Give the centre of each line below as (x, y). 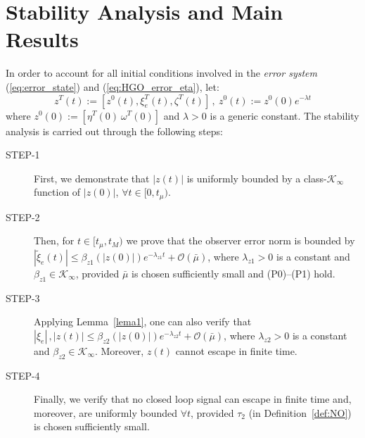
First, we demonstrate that (92, 178)
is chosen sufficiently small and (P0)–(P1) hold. (233, 273)
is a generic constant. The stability (284, 115)
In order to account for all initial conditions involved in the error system (161, 73)
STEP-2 (23, 217)
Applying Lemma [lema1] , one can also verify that (143, 321)
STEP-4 (23, 375)
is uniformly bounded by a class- (257, 178)
